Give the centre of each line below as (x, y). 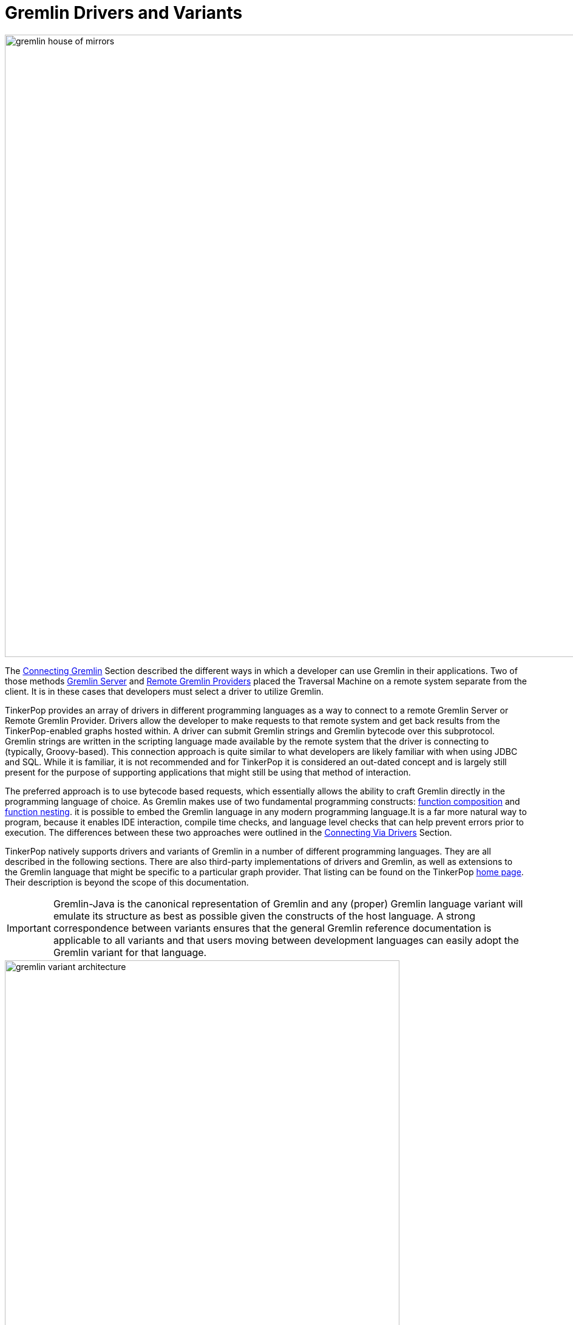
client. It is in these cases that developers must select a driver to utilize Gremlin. (164, 691)
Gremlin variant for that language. (130, 952)
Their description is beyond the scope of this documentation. (127, 882)
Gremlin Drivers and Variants (124, 13)
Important (29, 928)
